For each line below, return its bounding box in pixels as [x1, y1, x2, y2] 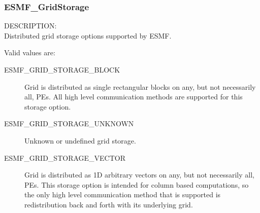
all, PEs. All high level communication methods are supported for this [24, 91, 243, 102]
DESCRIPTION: [4, 20, 57, 31]
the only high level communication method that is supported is [24, 189, 221, 200]
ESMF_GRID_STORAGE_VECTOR [4, 152, 126, 163]
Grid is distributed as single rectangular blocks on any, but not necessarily [24, 81, 256, 92]
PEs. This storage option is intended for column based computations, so [24, 179, 249, 190]
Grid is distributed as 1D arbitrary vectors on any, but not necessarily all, [24, 169, 254, 180]
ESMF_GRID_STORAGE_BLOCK [4, 64, 120, 75]
